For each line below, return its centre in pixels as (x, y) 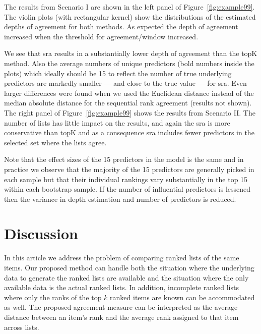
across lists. (22, 327)
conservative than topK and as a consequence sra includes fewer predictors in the (129, 132)
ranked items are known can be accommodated (182, 297)
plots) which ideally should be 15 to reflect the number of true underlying (118, 73)
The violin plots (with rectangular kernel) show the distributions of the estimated (130, 16)
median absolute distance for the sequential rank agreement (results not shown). (128, 103)
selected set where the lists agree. (55, 142)
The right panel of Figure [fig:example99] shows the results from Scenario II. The (130, 112)
